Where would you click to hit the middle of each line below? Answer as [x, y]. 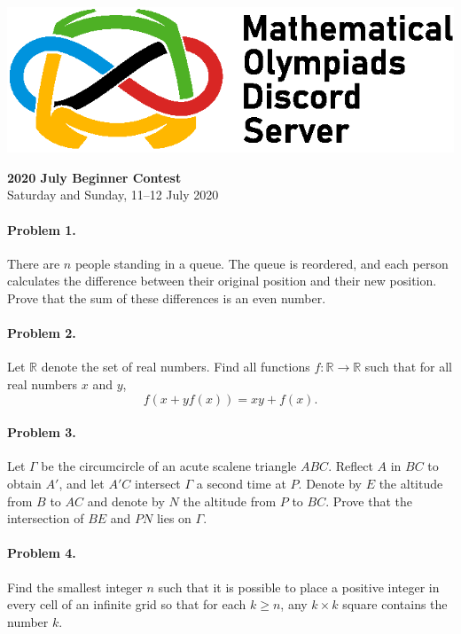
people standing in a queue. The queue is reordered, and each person [262, 263]
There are [34, 263]
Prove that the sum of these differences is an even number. [167, 298]
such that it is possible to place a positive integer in [299, 587]
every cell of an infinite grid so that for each [127, 604]
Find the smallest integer [75, 587]
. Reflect [351, 466]
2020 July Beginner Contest [94, 177]
